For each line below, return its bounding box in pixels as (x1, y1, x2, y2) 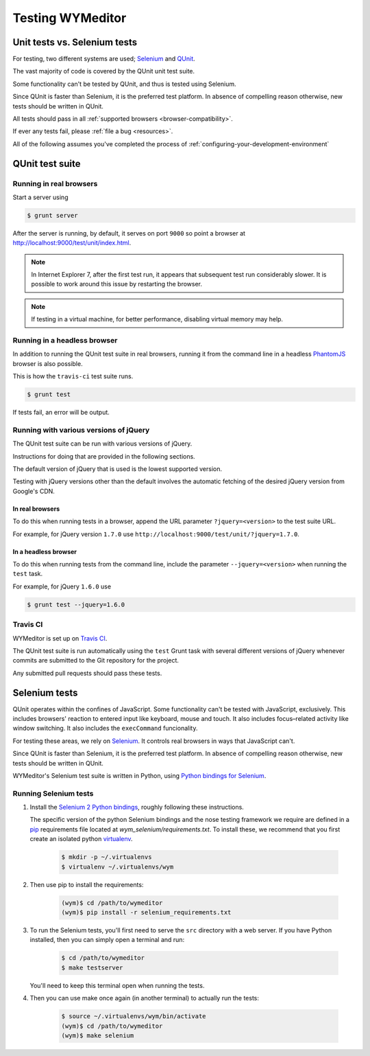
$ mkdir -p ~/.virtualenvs (61, 853, 152, 861)
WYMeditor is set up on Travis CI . (12, 634, 108, 642)
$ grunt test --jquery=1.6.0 (27, 601, 125, 608)
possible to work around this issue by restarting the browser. (31, 280, 202, 288)
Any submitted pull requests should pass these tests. (12, 669, 162, 677)
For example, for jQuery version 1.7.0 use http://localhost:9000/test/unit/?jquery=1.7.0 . (12, 529, 299, 538)
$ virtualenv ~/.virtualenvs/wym (61, 862, 174, 871)
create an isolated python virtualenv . (29, 835, 133, 843)
